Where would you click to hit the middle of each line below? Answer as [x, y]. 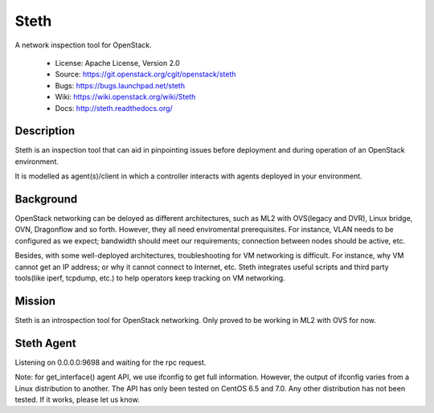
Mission [35, 301]
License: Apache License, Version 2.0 [117, 63]
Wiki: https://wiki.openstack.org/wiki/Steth [125, 97]
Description [45, 131]
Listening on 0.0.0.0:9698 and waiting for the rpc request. [111, 362]
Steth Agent [45, 343]
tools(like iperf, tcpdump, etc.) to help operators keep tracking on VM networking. [150, 278]
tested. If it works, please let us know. [77, 400]
